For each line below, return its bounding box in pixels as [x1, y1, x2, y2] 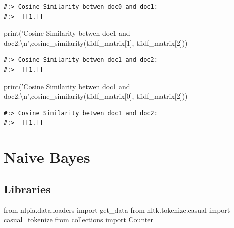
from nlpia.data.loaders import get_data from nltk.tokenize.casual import [4, 204, 230, 215]
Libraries [4, 181, 51, 196]
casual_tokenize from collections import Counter [4, 214, 153, 225]
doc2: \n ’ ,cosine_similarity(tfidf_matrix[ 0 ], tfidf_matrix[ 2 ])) [4, 91, 188, 101]
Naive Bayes [4, 147, 90, 167]
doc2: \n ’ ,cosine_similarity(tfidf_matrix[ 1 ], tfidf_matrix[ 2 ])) [4, 37, 188, 48]
